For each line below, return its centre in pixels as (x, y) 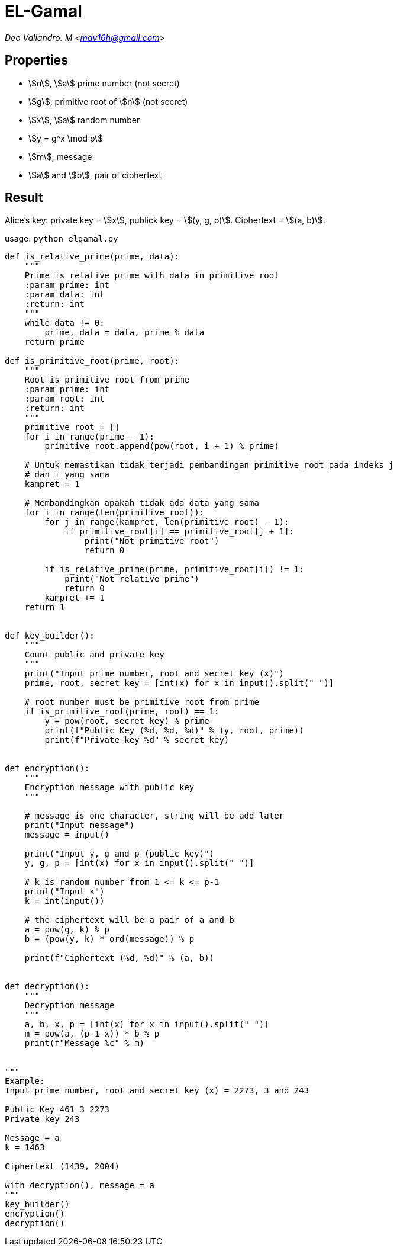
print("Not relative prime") (132, 579)
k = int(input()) (64, 901)
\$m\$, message (60, 156)
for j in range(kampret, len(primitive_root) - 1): (167, 522)
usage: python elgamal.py (62, 239)
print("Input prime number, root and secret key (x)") (154, 674)
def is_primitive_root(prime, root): (92, 361)
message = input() (67, 835)
